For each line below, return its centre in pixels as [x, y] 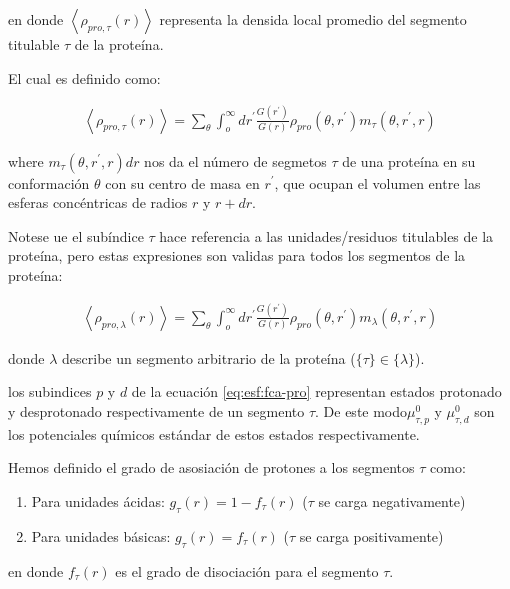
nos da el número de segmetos [235, 160]
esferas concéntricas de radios [98, 202]
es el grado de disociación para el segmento [247, 570]
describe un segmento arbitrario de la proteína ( [209, 357]
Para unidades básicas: [101, 535]
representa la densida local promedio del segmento [313, 19]
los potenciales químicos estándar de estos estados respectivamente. [214, 433]
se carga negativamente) [392, 501]
